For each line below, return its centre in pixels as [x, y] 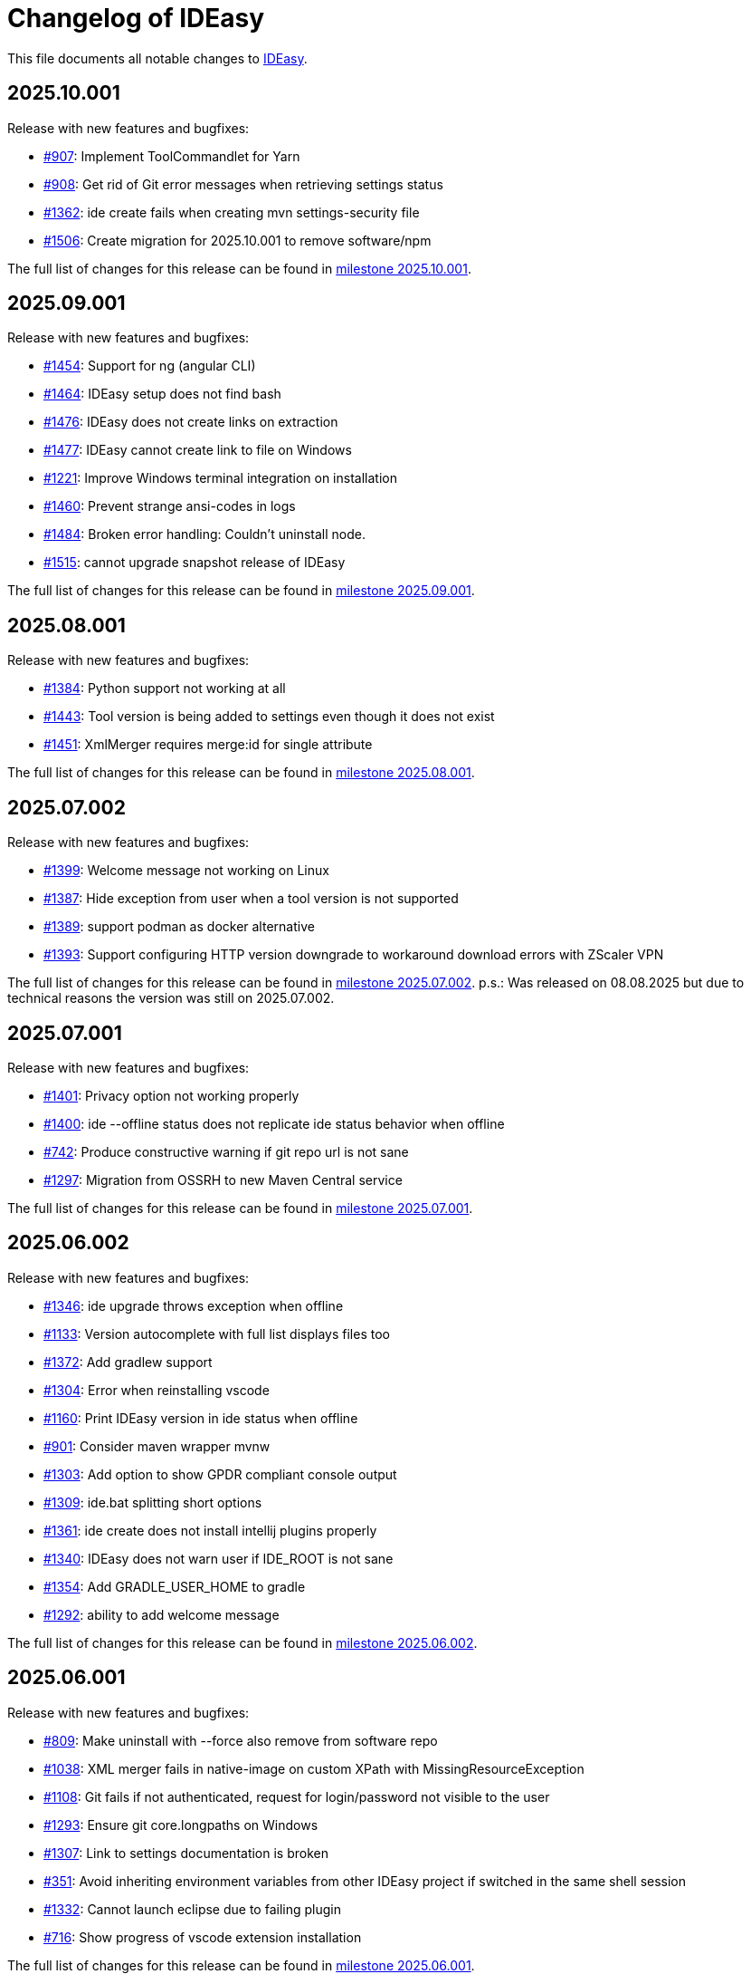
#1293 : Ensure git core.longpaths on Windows [181, 1825]
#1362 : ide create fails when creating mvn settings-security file [232, 212]
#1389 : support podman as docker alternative [179, 927]
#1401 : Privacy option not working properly [171, 1095]
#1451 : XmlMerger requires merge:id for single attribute [208, 745]
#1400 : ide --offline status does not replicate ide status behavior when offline [274, 1123]
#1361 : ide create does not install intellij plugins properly [210, 1530]
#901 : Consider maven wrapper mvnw [157, 1446]
